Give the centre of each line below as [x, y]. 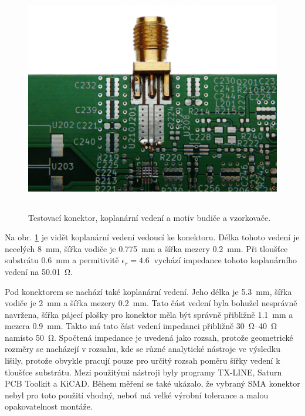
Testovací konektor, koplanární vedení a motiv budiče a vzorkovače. [150, 217]
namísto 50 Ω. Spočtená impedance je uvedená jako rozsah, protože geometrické [149, 337]
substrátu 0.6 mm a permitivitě [62, 260]
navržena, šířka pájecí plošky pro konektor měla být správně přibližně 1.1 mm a [149, 314]
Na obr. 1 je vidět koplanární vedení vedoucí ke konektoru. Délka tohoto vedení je [152, 237]
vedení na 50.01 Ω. [39, 271]
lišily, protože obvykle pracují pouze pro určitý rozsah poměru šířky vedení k [143, 360]
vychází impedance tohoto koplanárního [226, 260]
